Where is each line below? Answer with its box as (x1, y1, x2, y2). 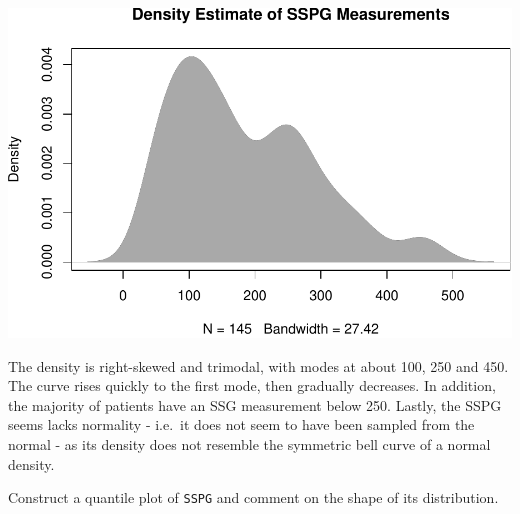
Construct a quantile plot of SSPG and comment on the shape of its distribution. (8, 487, 499, 508)
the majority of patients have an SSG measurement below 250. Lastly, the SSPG (8, 394, 502, 415)
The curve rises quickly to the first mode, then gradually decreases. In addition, (8, 375, 496, 396)
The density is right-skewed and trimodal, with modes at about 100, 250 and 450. (8, 355, 509, 376)
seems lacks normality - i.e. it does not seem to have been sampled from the (8, 414, 475, 435)
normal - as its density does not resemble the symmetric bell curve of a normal (8, 434, 491, 455)
